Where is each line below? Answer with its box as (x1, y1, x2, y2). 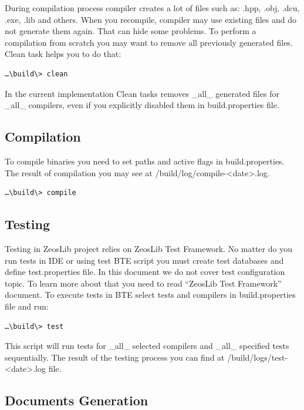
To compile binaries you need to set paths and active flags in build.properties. (5, 154, 285, 167)
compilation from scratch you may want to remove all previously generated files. (5, 36, 293, 48)
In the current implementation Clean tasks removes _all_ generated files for (5, 87, 279, 99)
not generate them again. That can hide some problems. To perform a (5, 25, 256, 37)
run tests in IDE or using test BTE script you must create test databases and (5, 254, 284, 266)
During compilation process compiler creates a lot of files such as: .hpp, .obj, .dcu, (5, 2, 300, 14)
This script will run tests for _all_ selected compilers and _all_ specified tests (5, 340, 289, 352)
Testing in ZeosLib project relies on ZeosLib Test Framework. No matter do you (5, 242, 292, 254)
